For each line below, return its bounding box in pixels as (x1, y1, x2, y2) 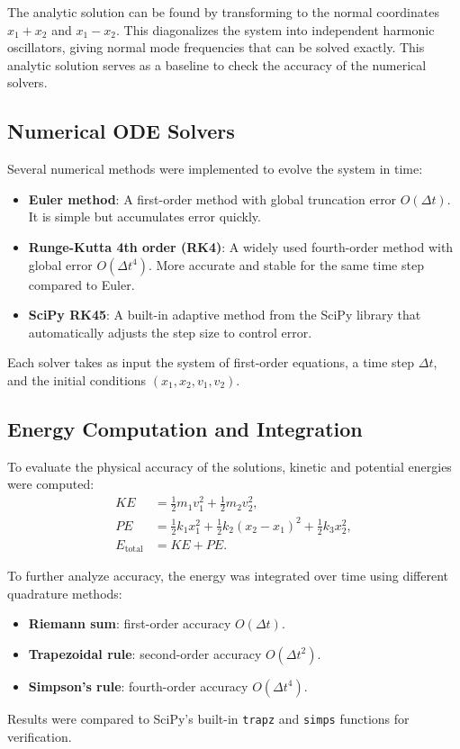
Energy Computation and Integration (7, 414, 363, 442)
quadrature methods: (7, 583, 122, 602)
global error (28, 255, 93, 274)
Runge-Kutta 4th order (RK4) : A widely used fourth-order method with (28, 237, 454, 256)
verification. (7, 726, 72, 745)
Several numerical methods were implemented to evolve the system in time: (7, 159, 423, 178)
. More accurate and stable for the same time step (148, 255, 424, 274)
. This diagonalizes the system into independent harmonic (115, 20, 435, 39)
